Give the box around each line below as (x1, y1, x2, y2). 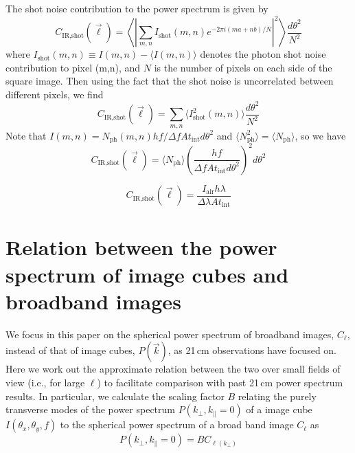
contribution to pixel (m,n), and (5, 60, 141, 74)
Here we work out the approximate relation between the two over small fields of (5, 362, 341, 376)
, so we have (295, 128, 346, 142)
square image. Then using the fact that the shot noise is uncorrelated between (5, 74, 334, 88)
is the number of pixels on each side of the (154, 60, 332, 74)
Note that (5, 128, 47, 142)
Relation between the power (5, 233, 277, 261)
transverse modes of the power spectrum (5, 402, 175, 417)
